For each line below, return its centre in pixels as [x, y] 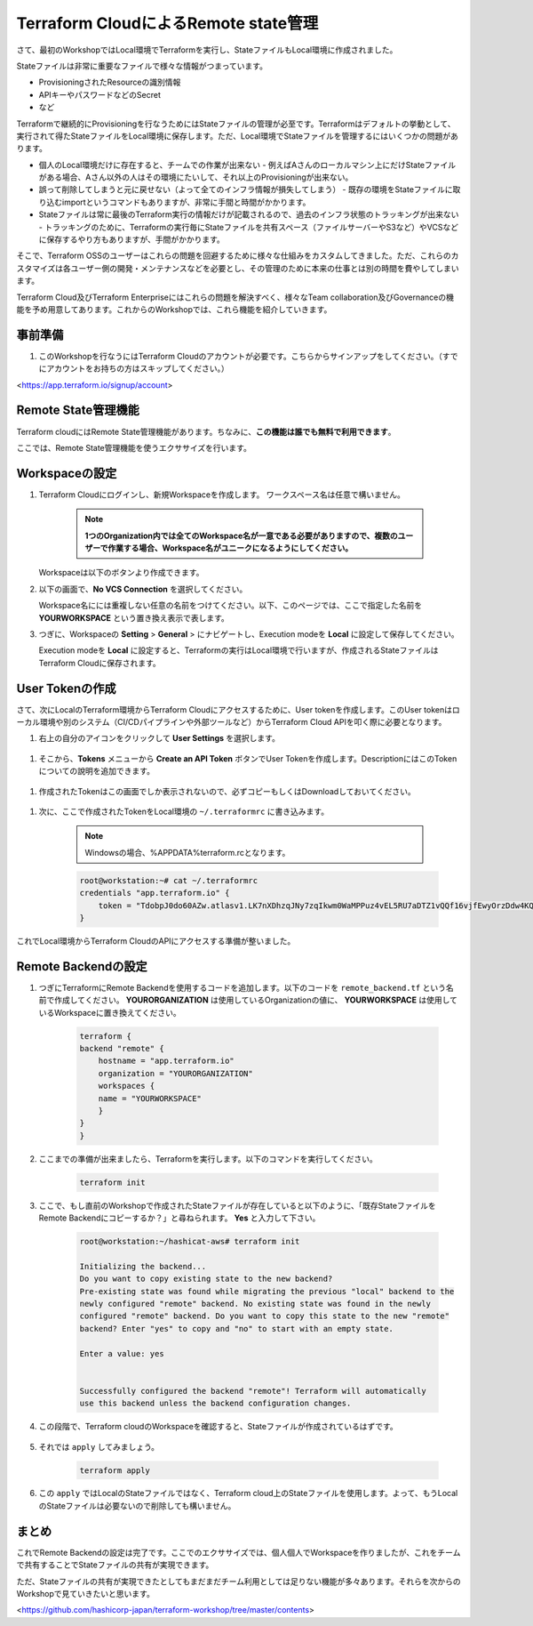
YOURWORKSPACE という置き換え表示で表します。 [134, 617]
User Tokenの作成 [66, 688]
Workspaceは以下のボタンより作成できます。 [121, 573]
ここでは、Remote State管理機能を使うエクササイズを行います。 [134, 447]
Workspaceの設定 [67, 473]
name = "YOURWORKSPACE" [150, 1098]
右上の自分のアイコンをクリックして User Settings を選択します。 [159, 738]
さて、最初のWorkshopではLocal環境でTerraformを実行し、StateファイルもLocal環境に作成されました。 [207, 50]
